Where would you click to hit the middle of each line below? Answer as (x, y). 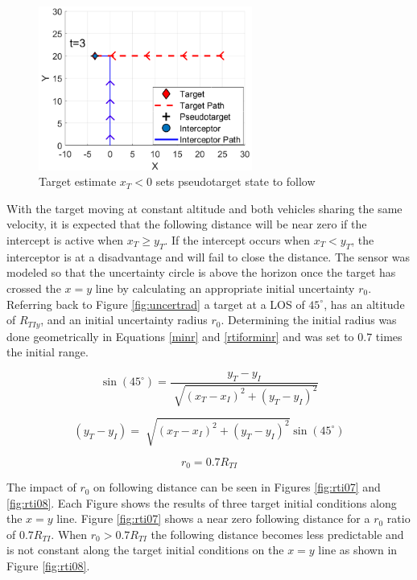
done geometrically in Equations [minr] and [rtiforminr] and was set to (180, 336)
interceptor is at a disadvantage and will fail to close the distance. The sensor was (208, 256)
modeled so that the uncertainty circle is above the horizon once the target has (201, 272)
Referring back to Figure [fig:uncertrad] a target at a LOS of (156, 304)
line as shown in (358, 550)
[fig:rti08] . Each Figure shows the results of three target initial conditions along (202, 502)
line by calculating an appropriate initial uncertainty (225, 288)
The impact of (41, 487)
